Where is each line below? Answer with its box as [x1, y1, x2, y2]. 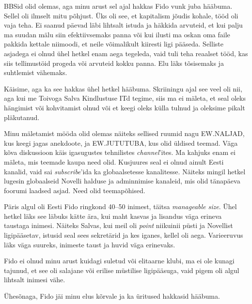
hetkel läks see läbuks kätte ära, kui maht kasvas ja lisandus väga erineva [4, 211, 222, 221]
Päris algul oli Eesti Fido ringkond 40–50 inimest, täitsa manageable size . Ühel [4, 201, 237, 212]
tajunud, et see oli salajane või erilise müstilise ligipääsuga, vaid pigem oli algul [4, 265, 239, 275]
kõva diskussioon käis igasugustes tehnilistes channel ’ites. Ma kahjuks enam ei [4, 147, 236, 157]
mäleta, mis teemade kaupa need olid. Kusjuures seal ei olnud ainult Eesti [4, 156, 224, 167]
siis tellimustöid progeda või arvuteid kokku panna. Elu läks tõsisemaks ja [4, 58, 224, 68]
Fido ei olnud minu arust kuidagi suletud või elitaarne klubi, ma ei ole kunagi [4, 256, 235, 266]
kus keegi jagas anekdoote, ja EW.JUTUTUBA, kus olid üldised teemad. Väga [4, 137, 238, 148]
